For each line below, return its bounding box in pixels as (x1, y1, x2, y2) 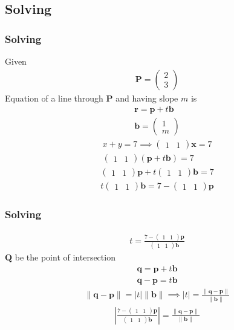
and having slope (115, 91, 178, 104)
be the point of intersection (15, 251, 115, 264)
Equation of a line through (5, 91, 103, 104)
